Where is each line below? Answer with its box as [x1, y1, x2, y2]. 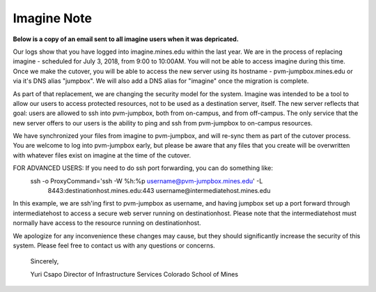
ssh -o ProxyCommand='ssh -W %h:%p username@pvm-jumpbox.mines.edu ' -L [30, 176, 263, 185]
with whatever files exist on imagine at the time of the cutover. [13, 151, 191, 160]
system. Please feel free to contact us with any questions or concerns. [13, 241, 215, 249]
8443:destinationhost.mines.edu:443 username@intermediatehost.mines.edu [47, 187, 271, 195]
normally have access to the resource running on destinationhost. [13, 219, 201, 227]
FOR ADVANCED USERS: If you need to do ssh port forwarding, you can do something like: [13, 164, 274, 172]
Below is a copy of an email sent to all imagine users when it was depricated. [13, 35, 240, 43]
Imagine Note [13, 10, 92, 26]
